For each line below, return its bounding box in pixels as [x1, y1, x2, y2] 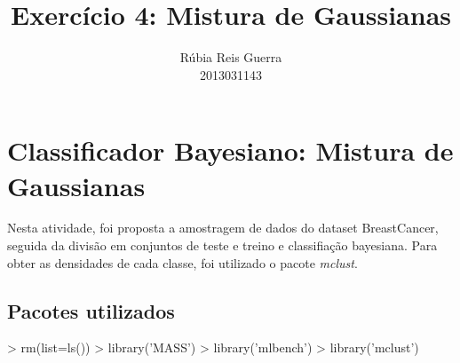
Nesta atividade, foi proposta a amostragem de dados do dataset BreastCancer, [7, 218, 439, 237]
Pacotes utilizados [7, 296, 175, 324]
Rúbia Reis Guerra [179, 48, 282, 67]
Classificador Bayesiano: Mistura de [7, 132, 454, 169]
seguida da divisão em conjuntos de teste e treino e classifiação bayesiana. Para [7, 236, 438, 255]
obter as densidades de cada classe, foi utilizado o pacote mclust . [7, 253, 358, 272]
